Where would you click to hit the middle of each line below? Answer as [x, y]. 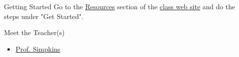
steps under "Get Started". [44, 16]
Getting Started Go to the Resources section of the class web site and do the [119, 6]
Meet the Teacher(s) [34, 32]
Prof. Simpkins [38, 48]
